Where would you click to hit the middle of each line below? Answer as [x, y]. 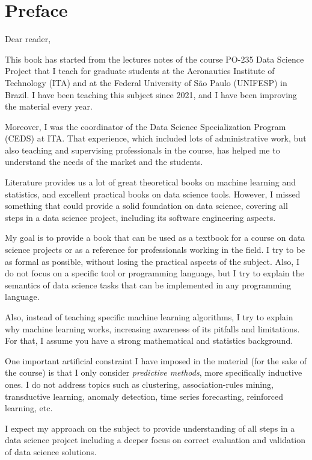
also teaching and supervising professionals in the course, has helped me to [142, 150]
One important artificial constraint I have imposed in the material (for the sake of [156, 360]
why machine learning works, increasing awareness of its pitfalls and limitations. [152, 328]
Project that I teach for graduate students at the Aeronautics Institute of [140, 71]
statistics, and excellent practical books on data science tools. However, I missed [153, 194]
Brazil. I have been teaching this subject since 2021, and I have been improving [151, 94]
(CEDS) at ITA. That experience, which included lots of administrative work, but [156, 138]
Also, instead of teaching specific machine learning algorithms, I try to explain [149, 317]
